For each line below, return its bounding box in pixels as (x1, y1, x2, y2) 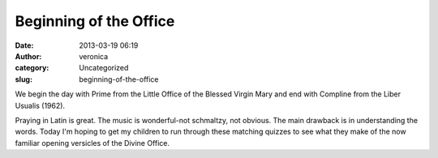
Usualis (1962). (15, 100, 65, 110)
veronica (79, 51, 109, 61)
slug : (15, 74, 32, 84)
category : (15, 63, 49, 73)
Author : (15, 51, 42, 61)
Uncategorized (79, 63, 129, 73)
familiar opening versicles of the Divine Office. (15, 138, 170, 147)
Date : (15, 41, 34, 50)
